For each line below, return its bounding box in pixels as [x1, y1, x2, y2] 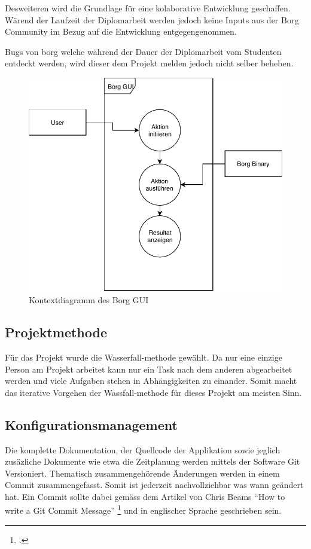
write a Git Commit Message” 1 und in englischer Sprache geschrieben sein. [5, 502, 282, 517]
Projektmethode [5, 323, 108, 341]
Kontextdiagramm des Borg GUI [29, 294, 149, 306]
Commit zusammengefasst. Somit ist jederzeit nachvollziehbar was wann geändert [5, 478, 304, 491]
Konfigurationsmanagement [5, 415, 178, 434]
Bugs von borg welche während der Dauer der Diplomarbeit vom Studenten [5, 45, 282, 57]
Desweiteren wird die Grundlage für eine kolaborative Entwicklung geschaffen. [5, 2, 291, 14]
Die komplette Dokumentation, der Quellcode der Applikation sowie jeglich [5, 443, 280, 456]
